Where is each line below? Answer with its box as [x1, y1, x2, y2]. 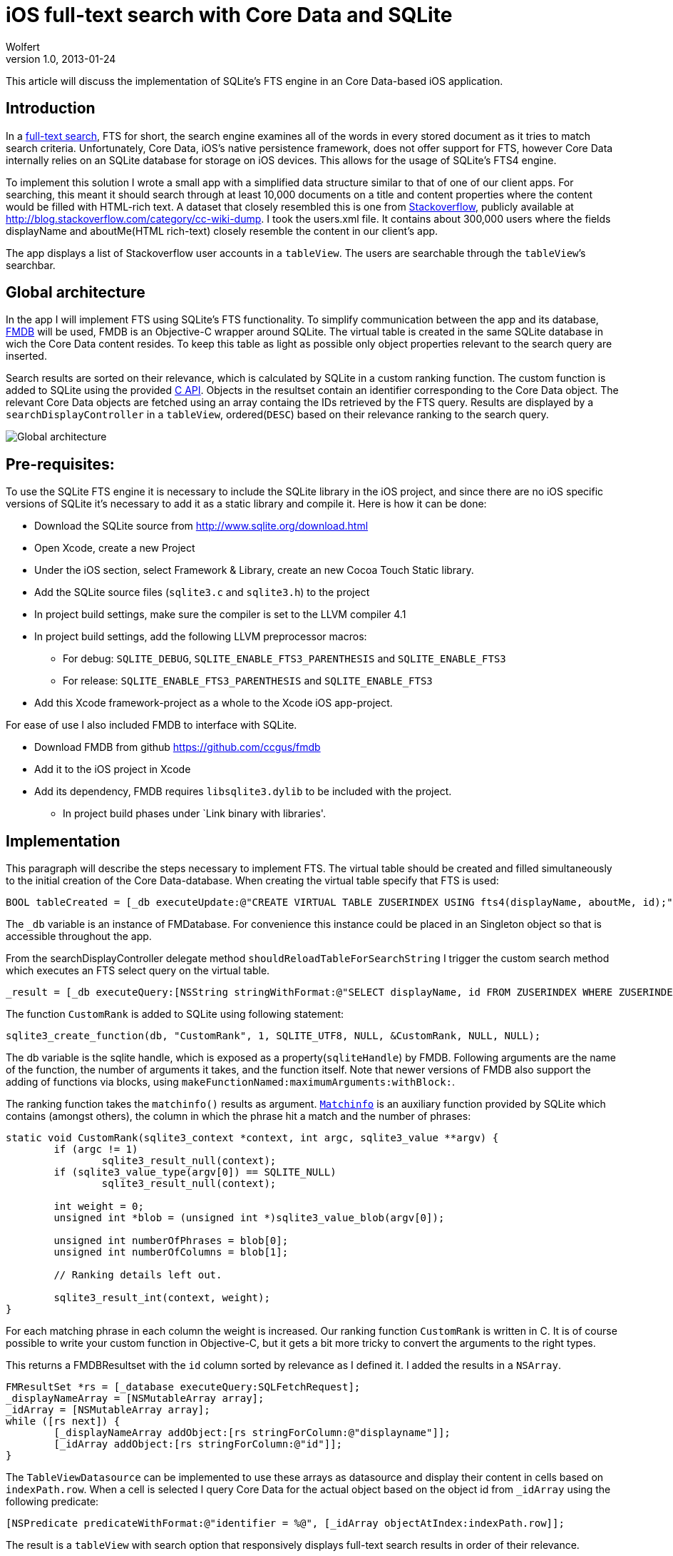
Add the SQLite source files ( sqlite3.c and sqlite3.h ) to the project [34, 586, 370, 599]
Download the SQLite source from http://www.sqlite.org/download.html [34, 520, 369, 532]
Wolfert [6, 40, 40, 53]
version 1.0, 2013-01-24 [6, 52, 116, 65]
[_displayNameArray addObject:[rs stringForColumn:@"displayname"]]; [53, 1427, 451, 1439]
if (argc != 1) [53, 1143, 138, 1156]
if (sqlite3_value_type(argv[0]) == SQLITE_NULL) [53, 1166, 336, 1178]
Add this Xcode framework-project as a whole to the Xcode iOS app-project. [34, 697, 393, 709]
